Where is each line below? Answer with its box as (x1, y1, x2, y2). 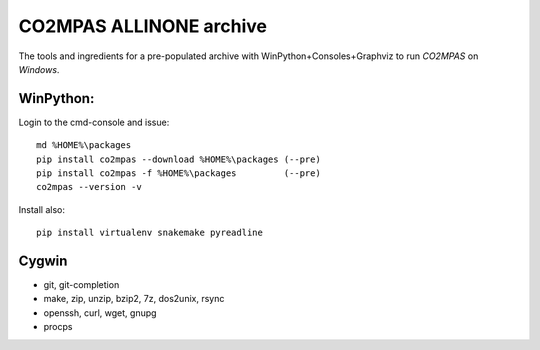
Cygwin (18, 253, 68, 269)
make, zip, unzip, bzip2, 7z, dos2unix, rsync (43, 293, 225, 305)
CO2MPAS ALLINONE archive (18, 15, 268, 37)
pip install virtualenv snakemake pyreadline (36, 227, 264, 239)
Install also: (18, 203, 65, 215)
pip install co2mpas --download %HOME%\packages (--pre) (36, 153, 322, 165)
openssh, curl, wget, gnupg (43, 306, 157, 319)
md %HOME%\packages (36, 140, 132, 151)
